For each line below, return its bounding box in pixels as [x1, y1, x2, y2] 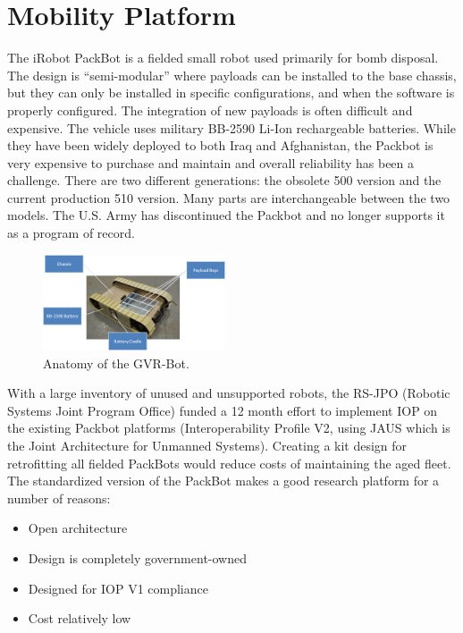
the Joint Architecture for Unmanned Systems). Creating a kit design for [7, 435, 408, 454]
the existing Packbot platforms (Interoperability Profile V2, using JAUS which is [7, 418, 450, 437]
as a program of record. [7, 224, 135, 242]
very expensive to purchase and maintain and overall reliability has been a [7, 153, 415, 172]
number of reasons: [7, 488, 111, 507]
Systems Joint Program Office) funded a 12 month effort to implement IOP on [7, 401, 438, 419]
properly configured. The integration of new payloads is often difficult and [7, 100, 413, 119]
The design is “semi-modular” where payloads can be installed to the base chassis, [7, 65, 457, 84]
